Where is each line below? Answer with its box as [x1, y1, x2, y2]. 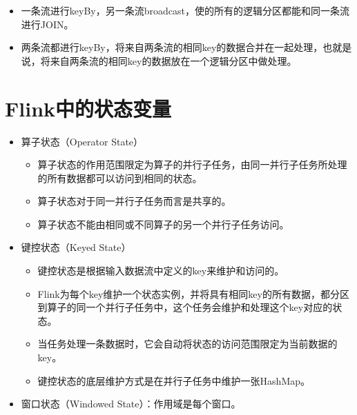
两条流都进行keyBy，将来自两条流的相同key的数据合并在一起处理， [21, 40, 323, 54]
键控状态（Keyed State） [21, 240, 131, 254]
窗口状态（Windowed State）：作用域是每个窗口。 [21, 396, 241, 411]
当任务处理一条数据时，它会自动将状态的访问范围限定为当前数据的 [37, 336, 338, 351]
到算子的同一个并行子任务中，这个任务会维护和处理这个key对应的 [37, 300, 333, 314]
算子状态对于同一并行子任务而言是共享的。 [37, 194, 231, 208]
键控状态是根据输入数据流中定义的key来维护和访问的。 [37, 263, 284, 278]
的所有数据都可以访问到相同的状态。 [37, 170, 202, 185]
